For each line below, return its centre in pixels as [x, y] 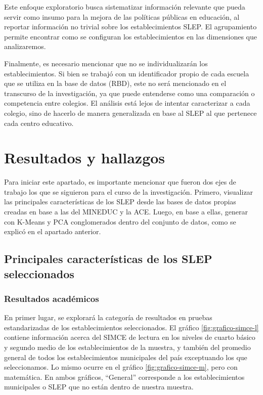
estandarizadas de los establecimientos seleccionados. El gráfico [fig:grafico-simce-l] [131, 327]
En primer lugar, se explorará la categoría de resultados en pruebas [108, 317]
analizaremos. [25, 46]
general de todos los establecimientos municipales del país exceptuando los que [126, 357]
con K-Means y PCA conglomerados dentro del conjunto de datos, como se [120, 221]
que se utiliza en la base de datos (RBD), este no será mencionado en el [115, 83]
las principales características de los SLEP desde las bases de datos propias [120, 202]
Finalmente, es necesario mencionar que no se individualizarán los [106, 63]
